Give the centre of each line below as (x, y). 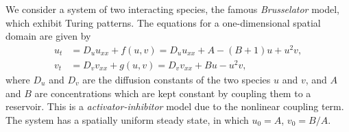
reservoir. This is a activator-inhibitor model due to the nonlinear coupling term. (175, 106)
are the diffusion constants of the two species (177, 79)
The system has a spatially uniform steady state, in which (127, 119)
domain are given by (48, 36)
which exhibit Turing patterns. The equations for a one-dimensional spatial (163, 22)
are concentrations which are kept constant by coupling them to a (173, 93)
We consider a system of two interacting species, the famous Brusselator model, (172, 9)
